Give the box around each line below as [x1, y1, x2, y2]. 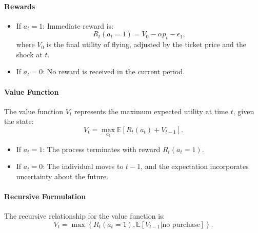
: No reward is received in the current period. [43, 66, 185, 77]
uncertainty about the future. [16, 171, 109, 181]
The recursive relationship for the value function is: [4, 210, 165, 221]
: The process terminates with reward [43, 143, 161, 154]
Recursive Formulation [4, 191, 86, 202]
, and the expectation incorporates [141, 161, 249, 172]
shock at [16, 49, 43, 59]
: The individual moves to [43, 161, 124, 172]
